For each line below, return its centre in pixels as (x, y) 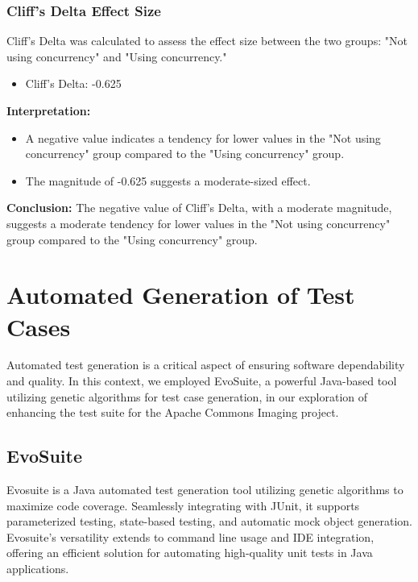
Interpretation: (49, 110)
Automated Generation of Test (181, 295)
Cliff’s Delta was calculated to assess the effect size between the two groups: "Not (207, 41)
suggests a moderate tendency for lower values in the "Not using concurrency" (199, 223)
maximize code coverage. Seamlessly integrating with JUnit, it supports (183, 505)
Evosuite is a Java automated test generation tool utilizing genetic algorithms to (205, 490)
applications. (38, 569)
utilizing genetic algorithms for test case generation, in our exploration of (187, 396)
